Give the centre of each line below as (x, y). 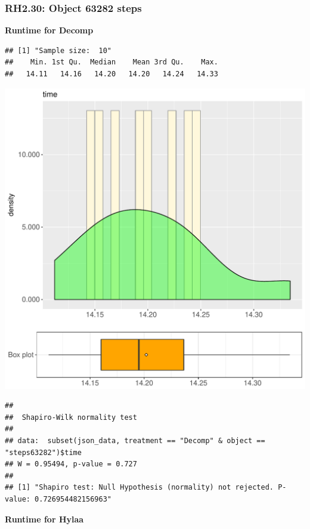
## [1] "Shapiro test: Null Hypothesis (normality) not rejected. (139, 488)
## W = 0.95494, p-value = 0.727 (71, 464)
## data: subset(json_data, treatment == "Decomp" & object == (135, 440)
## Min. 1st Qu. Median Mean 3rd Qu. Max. (111, 62)
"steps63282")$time (43, 452)
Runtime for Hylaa (44, 519)
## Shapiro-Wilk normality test (71, 417)
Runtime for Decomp (49, 30)
